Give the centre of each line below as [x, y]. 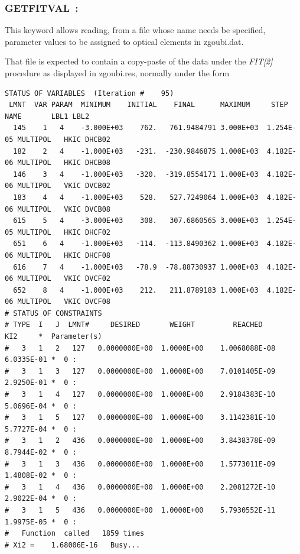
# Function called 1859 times [75, 534]
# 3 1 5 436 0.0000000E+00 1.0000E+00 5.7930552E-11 [140, 510]
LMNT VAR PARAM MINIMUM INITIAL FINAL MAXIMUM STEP [149, 105]
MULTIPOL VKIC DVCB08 [64, 209]
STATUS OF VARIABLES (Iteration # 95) [89, 93]
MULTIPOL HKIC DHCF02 [64, 232]
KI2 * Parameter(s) [53, 337]
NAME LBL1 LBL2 [47, 116]
